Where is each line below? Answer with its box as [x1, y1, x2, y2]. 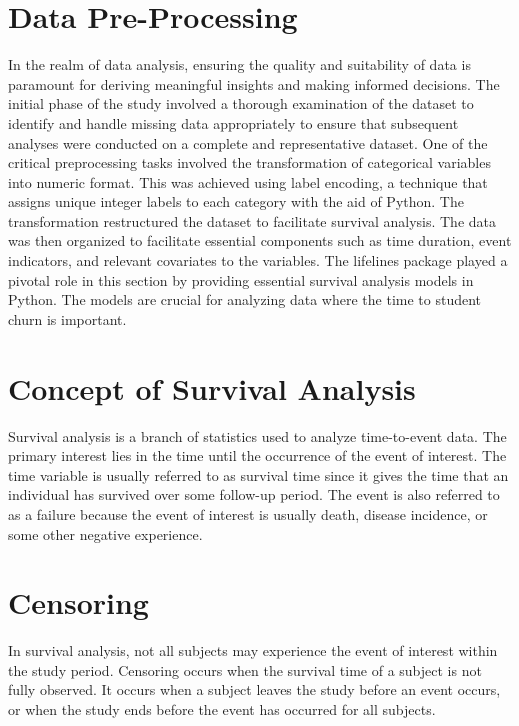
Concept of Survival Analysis [8, 367, 416, 408]
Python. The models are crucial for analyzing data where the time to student [8, 289, 482, 310]
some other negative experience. [8, 523, 203, 544]
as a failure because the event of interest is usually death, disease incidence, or [8, 503, 488, 524]
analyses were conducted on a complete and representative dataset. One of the [8, 132, 488, 153]
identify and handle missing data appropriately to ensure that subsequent [8, 112, 459, 133]
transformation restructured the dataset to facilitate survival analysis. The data [8, 210, 496, 231]
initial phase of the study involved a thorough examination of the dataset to [8, 93, 474, 114]
